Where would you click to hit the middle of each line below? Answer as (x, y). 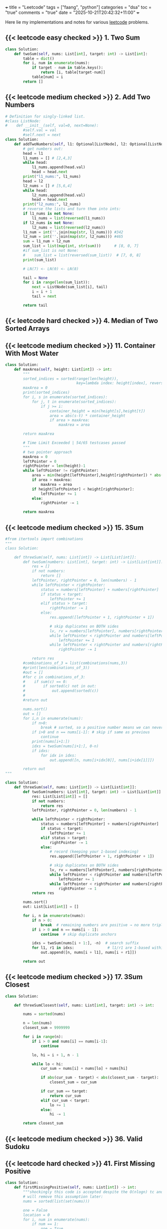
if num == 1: (45, 1224)
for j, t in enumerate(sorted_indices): (74, 402)
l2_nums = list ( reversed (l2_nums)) (69, 227)
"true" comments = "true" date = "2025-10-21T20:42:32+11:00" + (72, 12)
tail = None (36, 278)
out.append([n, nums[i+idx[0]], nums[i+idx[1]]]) (102, 760)
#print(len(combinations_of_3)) (57, 668)
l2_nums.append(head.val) (58, 195)
